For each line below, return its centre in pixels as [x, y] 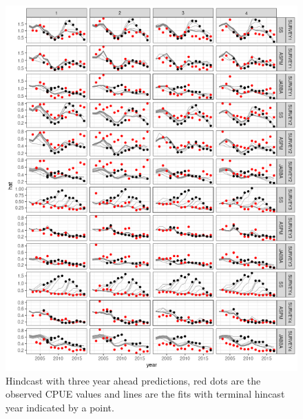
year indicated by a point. [60, 407]
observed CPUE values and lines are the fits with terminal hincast [145, 394]
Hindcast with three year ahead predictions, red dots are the [133, 380]
